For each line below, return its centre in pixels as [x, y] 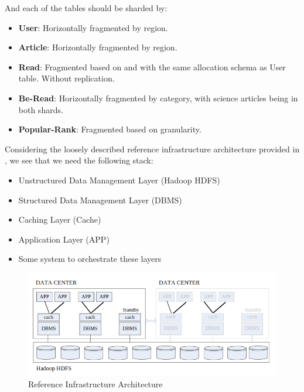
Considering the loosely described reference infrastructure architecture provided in [152, 149]
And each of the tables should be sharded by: [86, 8]
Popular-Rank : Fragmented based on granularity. [110, 129]
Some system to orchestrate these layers [90, 259]
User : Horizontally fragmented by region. [93, 27]
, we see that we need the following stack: [79, 160]
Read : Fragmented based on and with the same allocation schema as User [152, 67]
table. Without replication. [66, 78]
